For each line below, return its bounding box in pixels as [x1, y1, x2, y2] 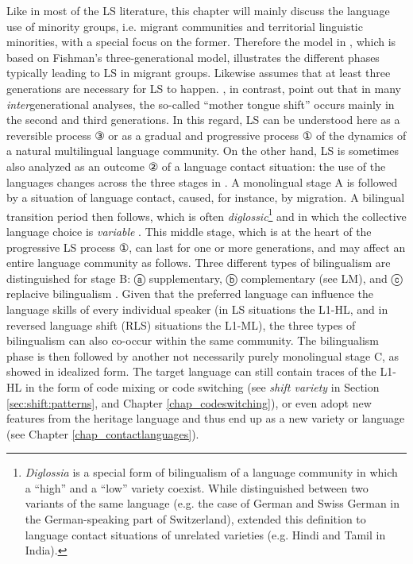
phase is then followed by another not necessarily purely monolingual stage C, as [6, 347, 399, 364]
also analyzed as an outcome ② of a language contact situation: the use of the [6, 157, 386, 174]
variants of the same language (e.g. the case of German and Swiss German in [25, 495, 400, 512]
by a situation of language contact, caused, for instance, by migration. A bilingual [6, 189, 405, 206]
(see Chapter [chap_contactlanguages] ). [6, 425, 199, 442]
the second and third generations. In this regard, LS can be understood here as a [6, 111, 400, 128]
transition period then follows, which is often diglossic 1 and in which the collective [6, 205, 407, 224]
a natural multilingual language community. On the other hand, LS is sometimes [6, 142, 399, 159]
